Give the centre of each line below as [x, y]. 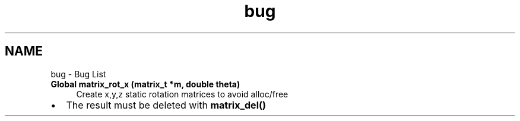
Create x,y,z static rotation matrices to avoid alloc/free [182, 94]
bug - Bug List [78, 74]
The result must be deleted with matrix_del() [166, 105]
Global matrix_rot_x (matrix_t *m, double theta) [145, 84]
